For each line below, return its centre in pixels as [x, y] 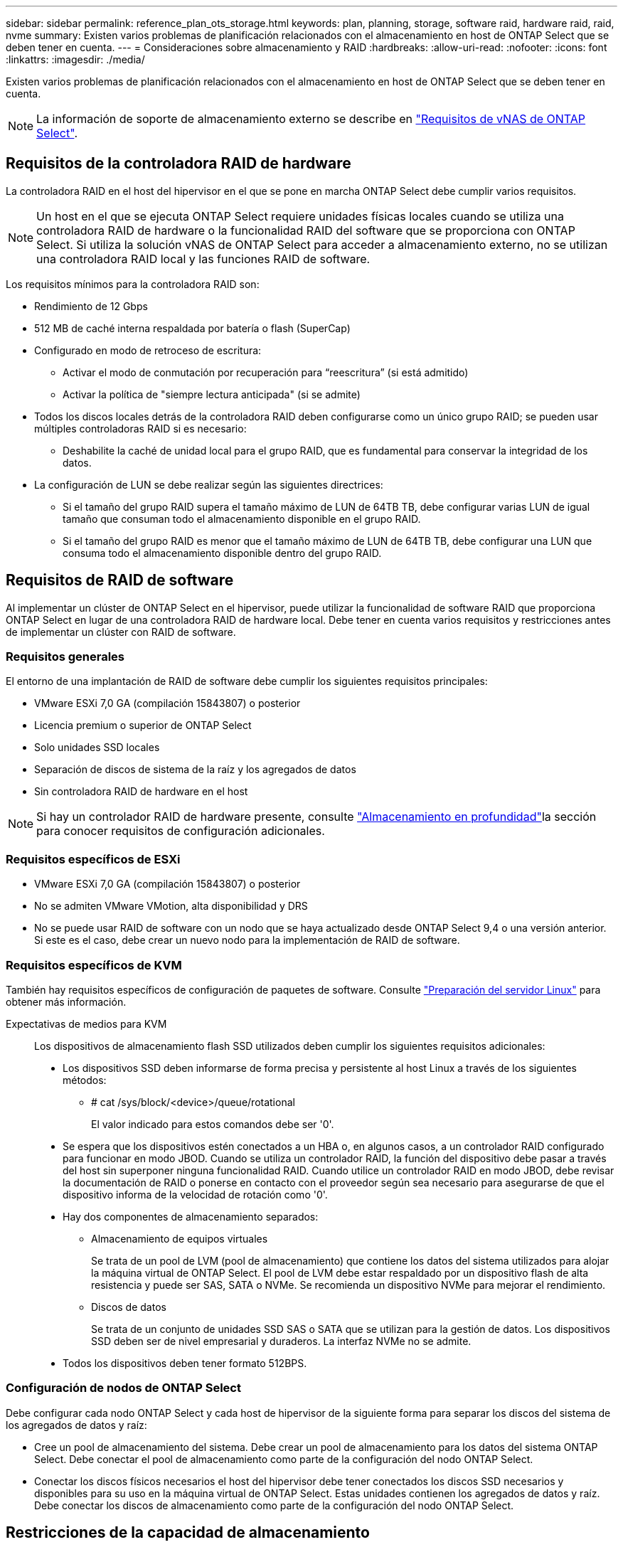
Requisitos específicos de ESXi [93, 859]
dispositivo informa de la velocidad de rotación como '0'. [195, 1194]
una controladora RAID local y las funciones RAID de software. [203, 259]
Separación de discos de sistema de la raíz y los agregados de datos [195, 770]
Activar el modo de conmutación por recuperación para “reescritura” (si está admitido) [266, 372]
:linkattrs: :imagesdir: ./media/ [75, 59]
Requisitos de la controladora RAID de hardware [179, 164]
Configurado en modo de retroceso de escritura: [148, 350]
